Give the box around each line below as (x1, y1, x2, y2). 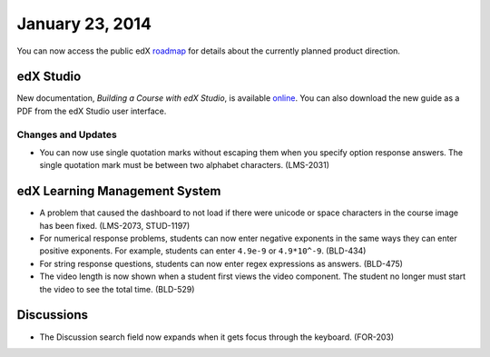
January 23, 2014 (16, 14, 152, 34)
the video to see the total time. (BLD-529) (39, 283, 195, 294)
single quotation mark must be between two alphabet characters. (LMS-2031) (39, 160, 330, 171)
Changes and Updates (16, 128, 117, 141)
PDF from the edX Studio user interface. (16, 105, 167, 116)
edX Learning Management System (16, 183, 221, 199)
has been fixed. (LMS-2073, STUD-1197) (39, 220, 191, 231)
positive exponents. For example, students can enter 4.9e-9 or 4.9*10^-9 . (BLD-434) (39, 245, 367, 256)
